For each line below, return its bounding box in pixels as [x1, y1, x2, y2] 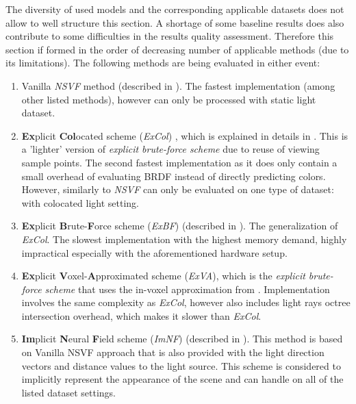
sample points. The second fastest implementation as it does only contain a [21, 155, 338, 169]
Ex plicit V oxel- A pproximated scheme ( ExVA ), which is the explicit [21, 268, 305, 283]
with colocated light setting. [21, 195, 139, 210]
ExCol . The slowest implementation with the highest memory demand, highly [21, 231, 347, 246]
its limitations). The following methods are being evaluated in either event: [5, 55, 320, 70]
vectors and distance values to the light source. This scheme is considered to [21, 358, 341, 373]
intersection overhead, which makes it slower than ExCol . [21, 308, 262, 323]
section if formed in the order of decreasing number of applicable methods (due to [5, 42, 349, 56]
